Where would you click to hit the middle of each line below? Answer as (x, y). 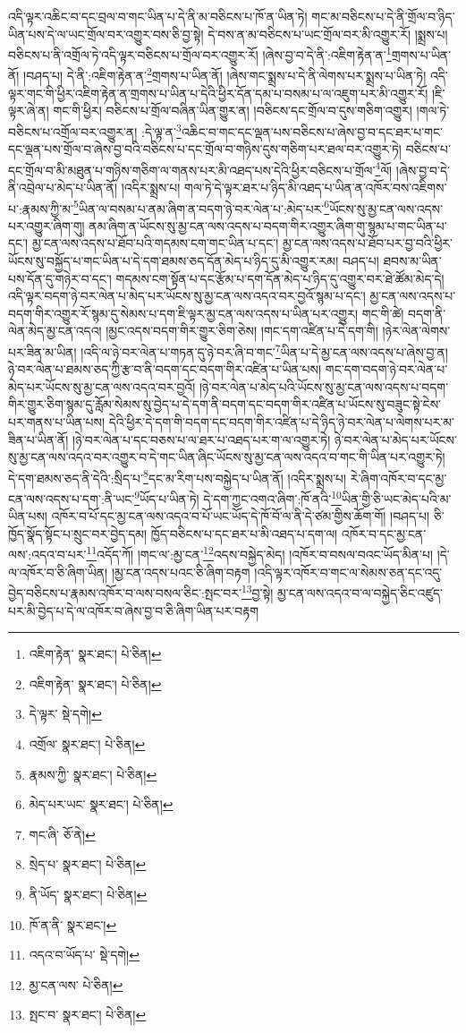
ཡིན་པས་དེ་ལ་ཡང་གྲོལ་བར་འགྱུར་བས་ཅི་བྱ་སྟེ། (106, 34)
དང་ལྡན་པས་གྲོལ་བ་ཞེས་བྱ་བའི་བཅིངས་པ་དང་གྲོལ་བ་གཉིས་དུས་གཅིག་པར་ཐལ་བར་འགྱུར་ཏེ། (205, 149)
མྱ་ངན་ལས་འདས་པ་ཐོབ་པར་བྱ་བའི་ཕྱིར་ (368, 243)
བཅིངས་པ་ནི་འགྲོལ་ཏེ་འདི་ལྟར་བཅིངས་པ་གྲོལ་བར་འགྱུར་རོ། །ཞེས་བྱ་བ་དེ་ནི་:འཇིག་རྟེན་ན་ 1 (200, 53)
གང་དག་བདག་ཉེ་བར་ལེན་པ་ (386, 369)
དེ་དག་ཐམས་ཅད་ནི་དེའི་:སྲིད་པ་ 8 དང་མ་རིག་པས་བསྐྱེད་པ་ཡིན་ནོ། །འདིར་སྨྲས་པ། (178, 476)
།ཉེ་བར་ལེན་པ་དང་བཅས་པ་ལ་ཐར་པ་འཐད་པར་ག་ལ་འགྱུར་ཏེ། (202, 439)
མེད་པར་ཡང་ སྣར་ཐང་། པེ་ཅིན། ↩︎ (101, 804)
